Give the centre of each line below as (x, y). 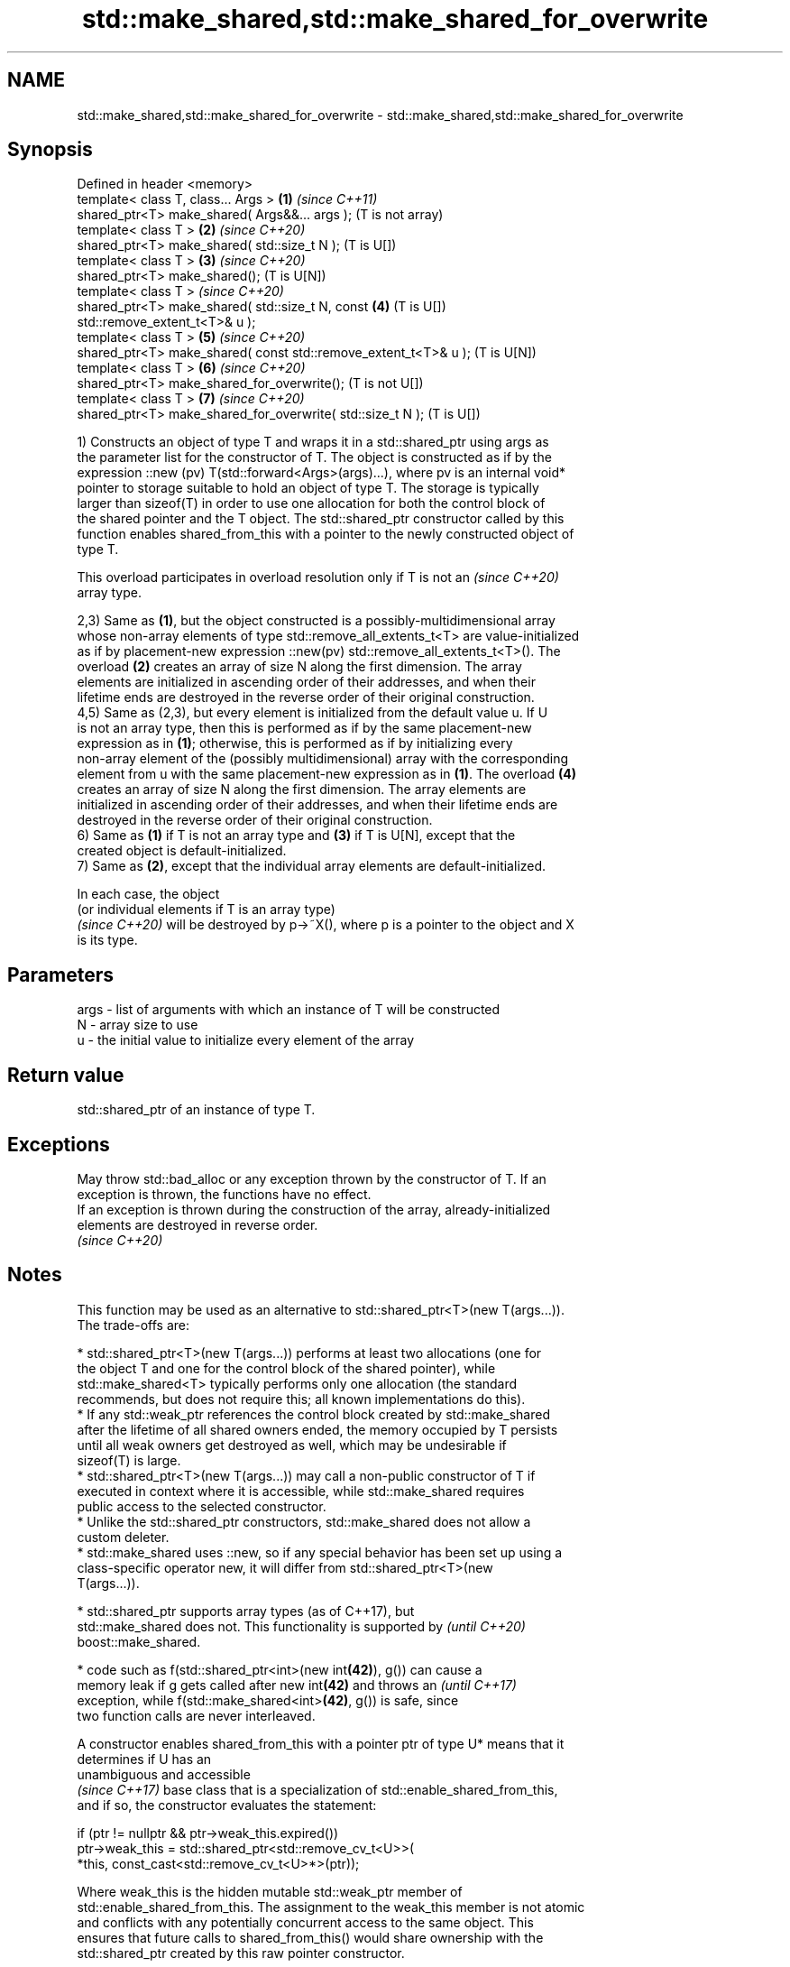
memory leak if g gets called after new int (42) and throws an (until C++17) (297, 1685)
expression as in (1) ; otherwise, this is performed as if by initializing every (295, 743)
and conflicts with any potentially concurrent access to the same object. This (305, 1922)
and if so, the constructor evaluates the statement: (227, 1805)
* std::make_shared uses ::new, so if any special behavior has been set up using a (320, 1552)
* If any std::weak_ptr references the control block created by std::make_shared (313, 1414)
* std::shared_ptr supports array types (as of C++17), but (246, 1611)
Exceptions (59, 1144)
